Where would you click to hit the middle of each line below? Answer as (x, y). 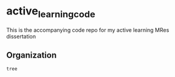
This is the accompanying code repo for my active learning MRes (88, 30)
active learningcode (51, 12)
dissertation (21, 36)
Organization (31, 55)
